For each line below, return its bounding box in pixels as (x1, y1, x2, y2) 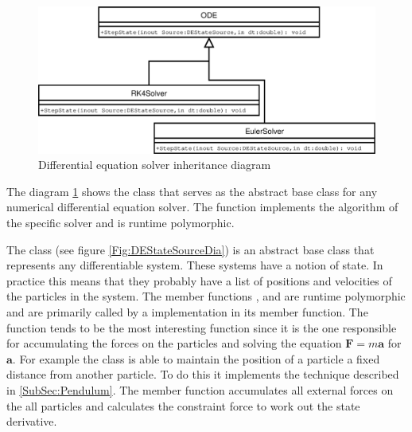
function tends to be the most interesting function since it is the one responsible (6, 319, 397, 336)
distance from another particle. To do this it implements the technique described (6, 366, 399, 383)
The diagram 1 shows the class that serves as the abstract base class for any (6, 183, 378, 199)
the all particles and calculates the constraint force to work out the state (6, 397, 360, 414)
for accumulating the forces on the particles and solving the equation (6, 335, 342, 351)
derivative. (6, 413, 57, 430)
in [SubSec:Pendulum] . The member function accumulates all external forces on (6, 381, 394, 398)
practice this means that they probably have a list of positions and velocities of (6, 272, 392, 289)
